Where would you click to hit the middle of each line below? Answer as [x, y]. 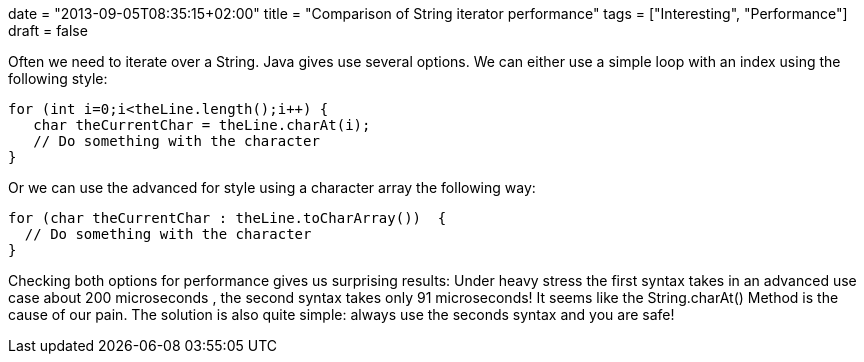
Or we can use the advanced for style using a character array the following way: [272, 187]
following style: [58, 78]
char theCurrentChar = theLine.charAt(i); [202, 125]
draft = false [48, 30]
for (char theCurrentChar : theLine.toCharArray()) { [227, 218]
